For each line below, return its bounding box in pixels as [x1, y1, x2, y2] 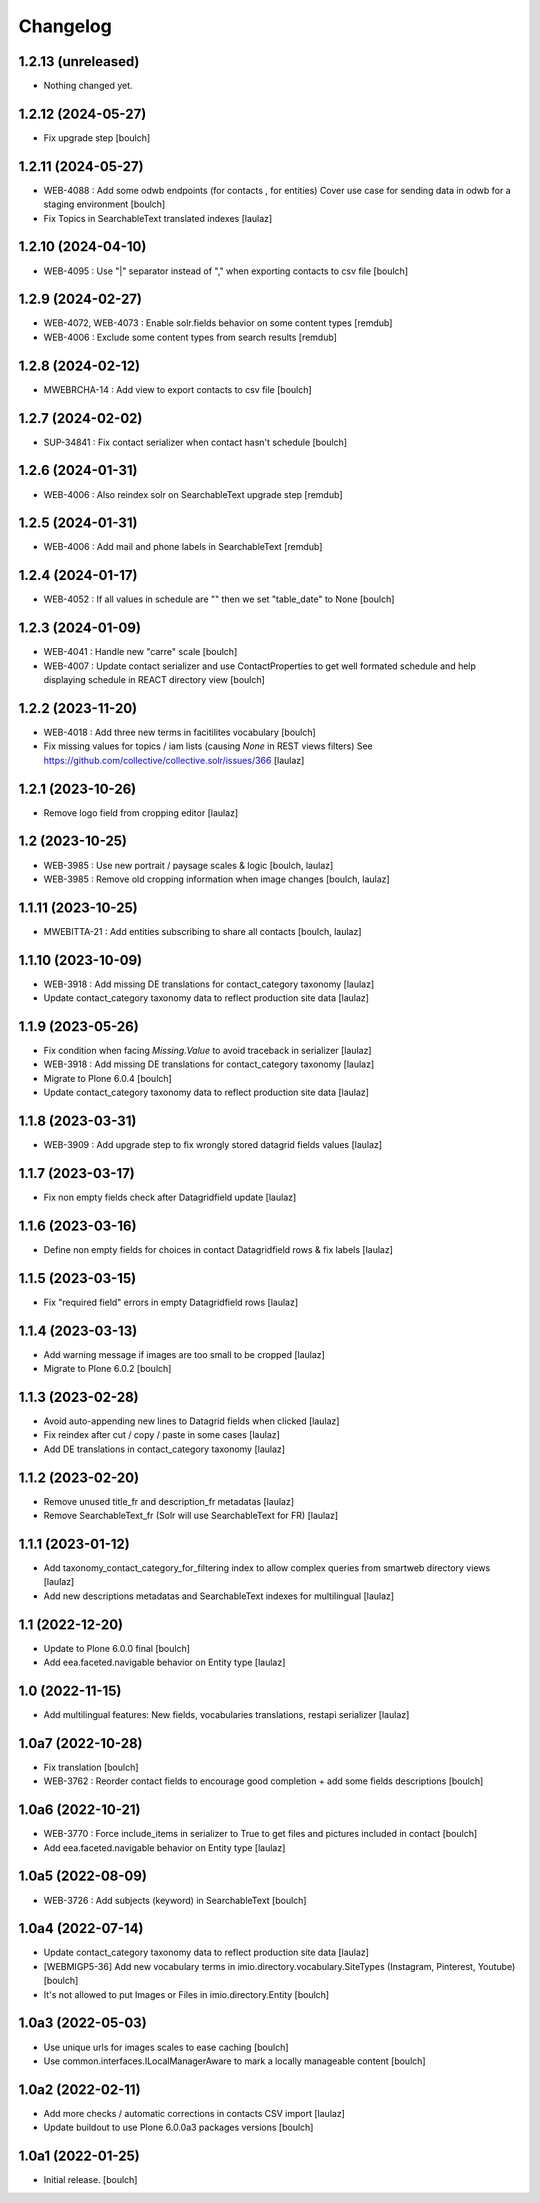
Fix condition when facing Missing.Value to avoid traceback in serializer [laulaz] [43, 1045, 372, 1057]
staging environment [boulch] [43, 198, 166, 210]
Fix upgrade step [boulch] [43, 131, 151, 144]
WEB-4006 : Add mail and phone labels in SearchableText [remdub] [43, 541, 323, 553]
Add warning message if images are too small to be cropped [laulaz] [43, 1348, 325, 1360]
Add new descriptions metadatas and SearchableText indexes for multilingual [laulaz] [43, 1590, 395, 1602]
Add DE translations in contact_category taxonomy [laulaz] [43, 1443, 285, 1455]
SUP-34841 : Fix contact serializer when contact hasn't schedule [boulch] [43, 436, 348, 448]
